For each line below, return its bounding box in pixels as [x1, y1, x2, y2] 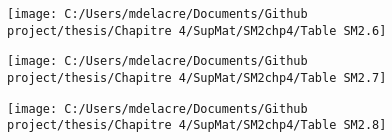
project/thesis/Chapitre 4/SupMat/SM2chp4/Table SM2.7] [7, 70, 387, 85]
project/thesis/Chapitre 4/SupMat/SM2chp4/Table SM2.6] [7, 23, 387, 38]
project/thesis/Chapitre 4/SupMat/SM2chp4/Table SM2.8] [7, 118, 387, 133]
